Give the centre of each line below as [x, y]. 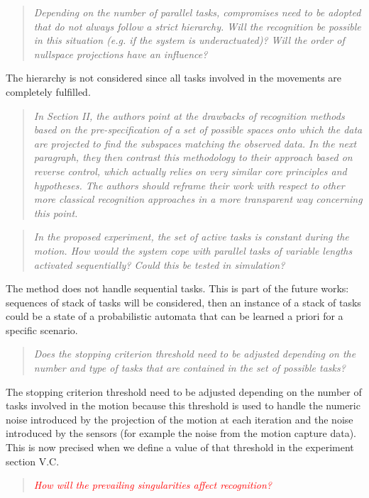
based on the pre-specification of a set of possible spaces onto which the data [198, 129]
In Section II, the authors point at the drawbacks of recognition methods [189, 115]
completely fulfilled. [48, 91]
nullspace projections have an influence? [121, 54]
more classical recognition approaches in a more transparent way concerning [198, 199]
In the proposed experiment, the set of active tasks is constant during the [191, 237]
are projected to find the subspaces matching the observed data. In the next [195, 143]
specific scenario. [42, 330]
